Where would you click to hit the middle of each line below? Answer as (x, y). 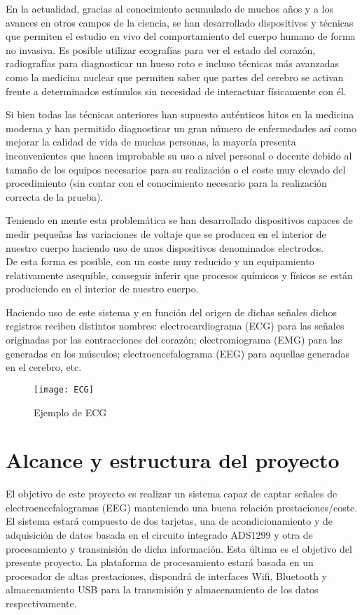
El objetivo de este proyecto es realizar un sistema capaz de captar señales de (172, 494)
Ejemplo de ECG (70, 412)
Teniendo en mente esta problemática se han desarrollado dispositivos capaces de (179, 220)
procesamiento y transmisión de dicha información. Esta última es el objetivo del (179, 548)
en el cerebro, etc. (44, 367)
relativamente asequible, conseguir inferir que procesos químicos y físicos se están (179, 275)
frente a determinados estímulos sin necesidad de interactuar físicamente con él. (176, 91)
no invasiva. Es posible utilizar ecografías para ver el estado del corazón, (161, 49)
